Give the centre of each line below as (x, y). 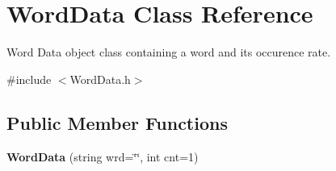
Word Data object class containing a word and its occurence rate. (169, 52)
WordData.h (100, 79)
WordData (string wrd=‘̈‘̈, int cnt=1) (103, 156)
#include (29, 79)
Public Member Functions (117, 122)
